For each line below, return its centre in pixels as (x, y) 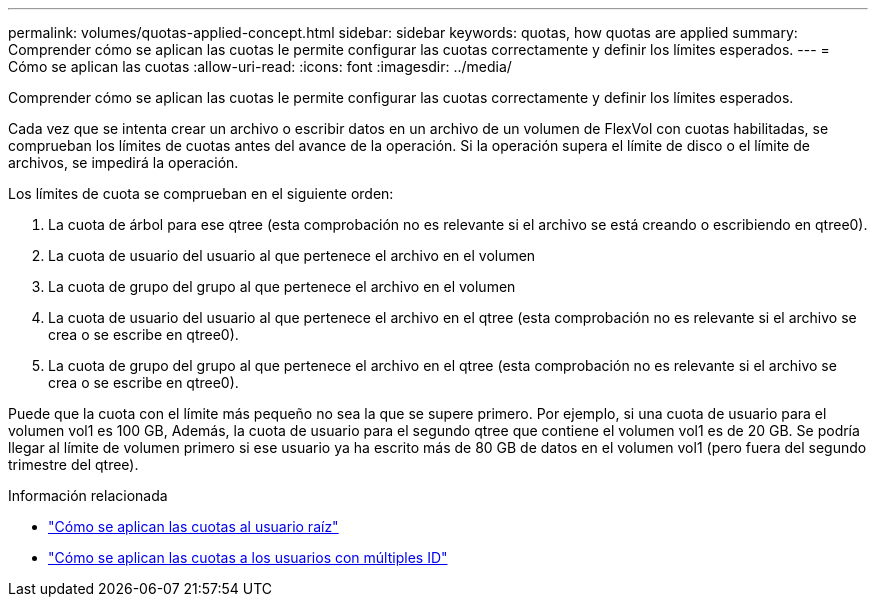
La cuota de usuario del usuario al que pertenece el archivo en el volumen (292, 255)
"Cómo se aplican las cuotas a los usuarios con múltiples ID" (248, 557)
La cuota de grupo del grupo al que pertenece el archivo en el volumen (282, 286)
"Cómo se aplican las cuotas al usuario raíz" (193, 526)
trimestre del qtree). (73, 464)
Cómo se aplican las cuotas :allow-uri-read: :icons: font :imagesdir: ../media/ (260, 66)
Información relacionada (88, 495)
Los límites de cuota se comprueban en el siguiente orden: (201, 193)
